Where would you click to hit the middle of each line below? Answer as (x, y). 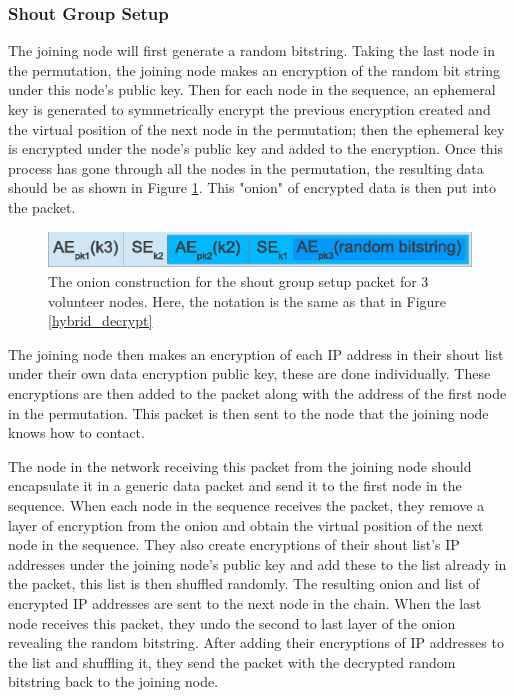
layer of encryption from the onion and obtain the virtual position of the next (246, 524)
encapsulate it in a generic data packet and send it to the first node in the (235, 485)
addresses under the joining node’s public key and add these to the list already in (257, 563)
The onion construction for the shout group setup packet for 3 (238, 281)
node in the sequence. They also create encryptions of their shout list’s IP (234, 544)
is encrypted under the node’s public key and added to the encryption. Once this (256, 148)
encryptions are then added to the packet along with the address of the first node (257, 392)
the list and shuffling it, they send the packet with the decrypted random (232, 661)
